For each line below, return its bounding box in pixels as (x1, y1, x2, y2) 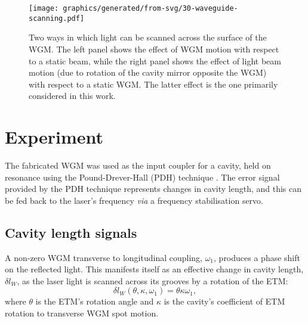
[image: (29, 4, 59, 13)
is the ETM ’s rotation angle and (35, 295, 154, 308)
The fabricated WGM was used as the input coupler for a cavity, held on (5, 159, 271, 171)
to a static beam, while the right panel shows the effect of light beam (29, 54, 281, 67)
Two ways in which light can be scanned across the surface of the (29, 31, 267, 44)
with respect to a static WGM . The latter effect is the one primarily (29, 77, 278, 90)
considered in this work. (29, 89, 116, 102)
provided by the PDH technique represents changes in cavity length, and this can (5, 182, 302, 195)
